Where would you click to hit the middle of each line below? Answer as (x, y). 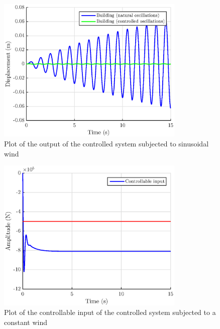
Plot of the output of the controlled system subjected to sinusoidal (106, 143)
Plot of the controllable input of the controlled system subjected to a (110, 312)
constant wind (26, 322)
